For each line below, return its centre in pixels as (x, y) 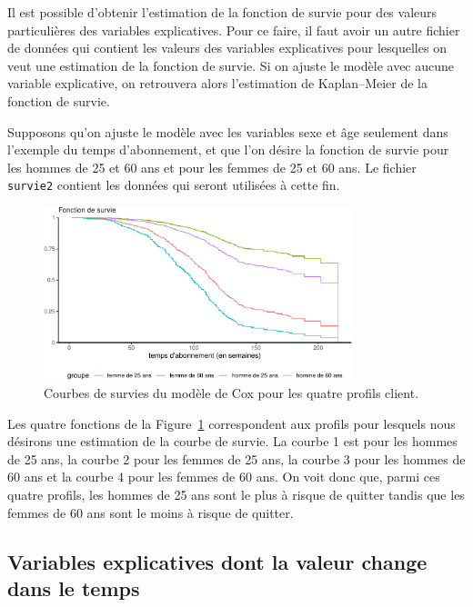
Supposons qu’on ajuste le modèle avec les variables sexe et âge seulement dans (228, 131)
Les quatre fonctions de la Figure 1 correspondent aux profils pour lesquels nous (231, 423)
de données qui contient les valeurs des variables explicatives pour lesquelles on (227, 48)
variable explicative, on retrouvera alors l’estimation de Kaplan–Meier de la (218, 83)
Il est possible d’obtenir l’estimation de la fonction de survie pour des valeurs (222, 12)
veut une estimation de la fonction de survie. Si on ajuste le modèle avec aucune (231, 65)
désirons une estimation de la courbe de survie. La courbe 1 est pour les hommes (232, 441)
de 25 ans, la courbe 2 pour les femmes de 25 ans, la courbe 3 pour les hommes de (236, 458)
